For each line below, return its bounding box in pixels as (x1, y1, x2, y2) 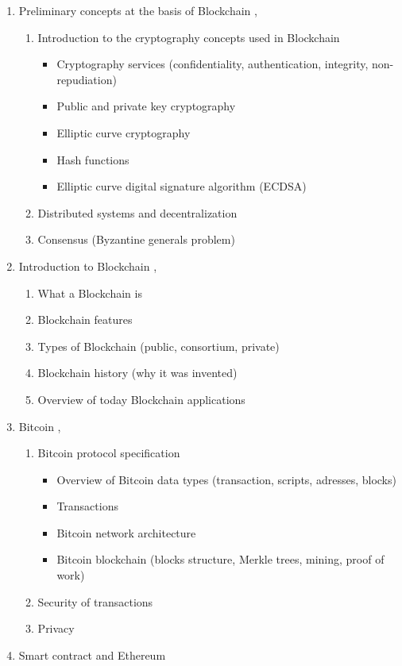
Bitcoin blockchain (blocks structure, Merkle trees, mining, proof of (56, 551, 385, 568)
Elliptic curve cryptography (56, 124, 191, 141)
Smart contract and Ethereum (18, 646, 166, 663)
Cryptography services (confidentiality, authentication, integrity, (56, 56, 369, 72)
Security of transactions (37, 593, 153, 610)
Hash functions (56, 151, 129, 167)
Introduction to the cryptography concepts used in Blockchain (37, 29, 340, 45)
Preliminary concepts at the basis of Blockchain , (18, 2, 257, 18)
